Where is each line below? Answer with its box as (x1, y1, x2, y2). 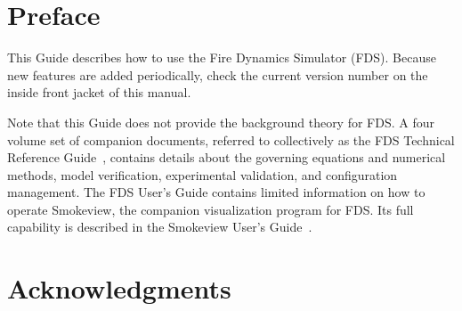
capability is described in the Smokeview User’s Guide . (7, 217, 312, 236)
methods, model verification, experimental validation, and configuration (7, 165, 398, 184)
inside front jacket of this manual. (7, 83, 191, 102)
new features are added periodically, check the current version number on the (7, 65, 428, 84)
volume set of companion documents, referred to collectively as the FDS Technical (7, 130, 455, 149)
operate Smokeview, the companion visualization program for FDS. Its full (7, 200, 414, 218)
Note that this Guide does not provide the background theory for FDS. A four (7, 112, 435, 131)
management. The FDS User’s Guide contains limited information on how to (7, 183, 426, 201)
